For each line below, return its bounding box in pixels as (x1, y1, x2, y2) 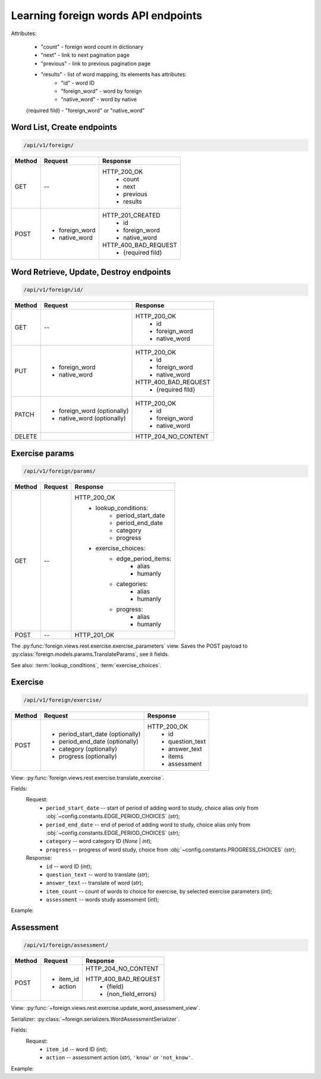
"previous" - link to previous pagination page (40, 60, 151, 67)
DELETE (14, 433, 37, 441)
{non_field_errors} (106, 990, 157, 998)
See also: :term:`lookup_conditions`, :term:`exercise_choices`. (11, 661, 162, 668)
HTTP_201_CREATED (102, 211, 160, 219)
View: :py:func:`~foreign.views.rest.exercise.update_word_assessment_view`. (11, 1005, 200, 1012)
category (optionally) (58, 745, 118, 753)
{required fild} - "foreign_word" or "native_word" (26, 107, 145, 114)
